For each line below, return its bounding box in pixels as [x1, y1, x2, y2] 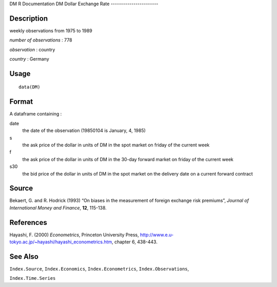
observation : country [9, 46, 55, 52]
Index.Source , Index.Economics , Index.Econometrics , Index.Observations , [9, 266, 189, 272]
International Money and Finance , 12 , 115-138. [9, 204, 107, 211]
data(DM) [18, 84, 41, 90]
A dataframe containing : [9, 111, 62, 117]
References [9, 218, 47, 227]
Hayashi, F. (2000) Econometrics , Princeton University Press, [9, 232, 140, 238]
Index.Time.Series [9, 275, 56, 281]
